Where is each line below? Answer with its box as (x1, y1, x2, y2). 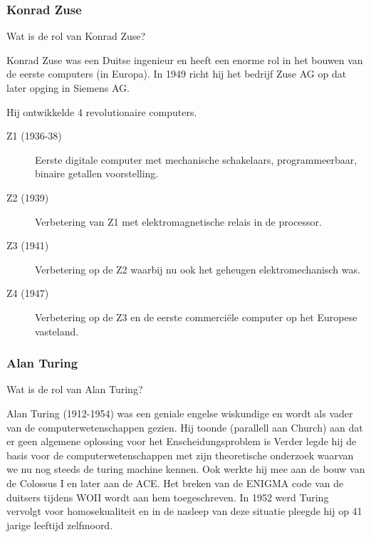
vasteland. (35, 323, 79, 338)
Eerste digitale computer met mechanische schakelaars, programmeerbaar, (35, 152, 357, 167)
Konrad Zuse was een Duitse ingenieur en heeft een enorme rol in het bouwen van (6, 52, 363, 67)
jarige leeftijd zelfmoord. (6, 517, 113, 532)
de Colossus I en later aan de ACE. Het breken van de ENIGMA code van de (6, 475, 344, 490)
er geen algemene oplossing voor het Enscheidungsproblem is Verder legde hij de (6, 434, 357, 449)
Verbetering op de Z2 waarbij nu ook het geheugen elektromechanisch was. (35, 261, 360, 276)
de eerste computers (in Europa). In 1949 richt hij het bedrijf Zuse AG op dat (6, 66, 347, 81)
